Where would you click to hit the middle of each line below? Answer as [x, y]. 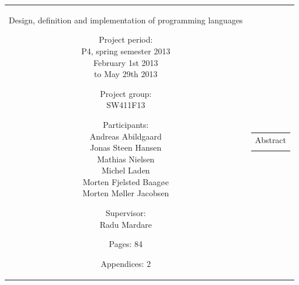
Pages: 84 [126, 244]
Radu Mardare [126, 224]
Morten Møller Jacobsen [126, 193]
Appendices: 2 [126, 263]
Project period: [126, 39]
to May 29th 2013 [126, 74]
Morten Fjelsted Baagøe [126, 181]
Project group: [126, 93]
